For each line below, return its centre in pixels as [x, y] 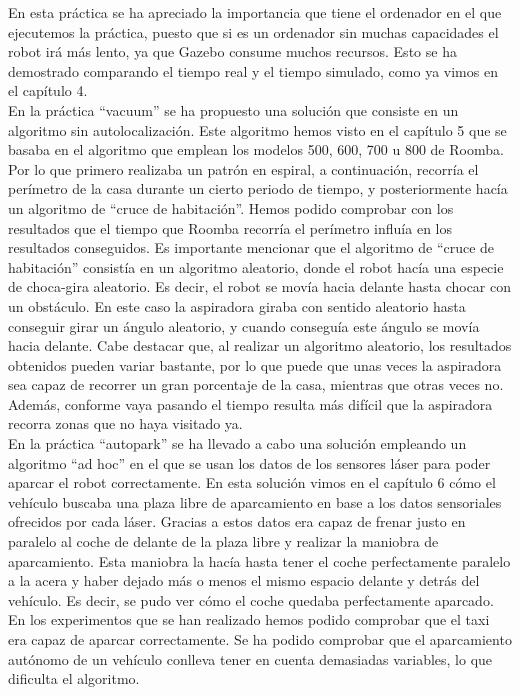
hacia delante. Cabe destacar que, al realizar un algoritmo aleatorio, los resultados [260, 345]
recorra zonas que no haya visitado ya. [125, 423]
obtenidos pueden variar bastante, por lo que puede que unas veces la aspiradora [255, 364]
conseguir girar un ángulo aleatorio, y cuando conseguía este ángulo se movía [244, 325]
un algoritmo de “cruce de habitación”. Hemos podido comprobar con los [231, 207]
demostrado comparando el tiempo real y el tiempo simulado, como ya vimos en [253, 70]
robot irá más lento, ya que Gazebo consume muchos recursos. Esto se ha [232, 51]
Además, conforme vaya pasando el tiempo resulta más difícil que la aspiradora [250, 403]
